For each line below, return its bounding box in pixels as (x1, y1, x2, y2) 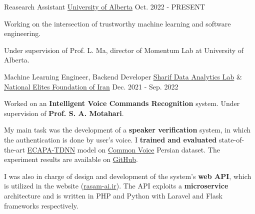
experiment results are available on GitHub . (4, 154, 138, 164)
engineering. (4, 28, 41, 38)
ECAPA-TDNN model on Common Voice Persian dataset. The (27, 144, 220, 154)
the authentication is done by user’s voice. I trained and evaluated (4, 134, 217, 144)
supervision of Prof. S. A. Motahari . (4, 107, 124, 118)
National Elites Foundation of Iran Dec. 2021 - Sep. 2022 (4, 81, 178, 91)
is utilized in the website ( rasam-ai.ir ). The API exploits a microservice (4, 180, 228, 191)
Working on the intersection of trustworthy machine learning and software (4, 18, 231, 28)
